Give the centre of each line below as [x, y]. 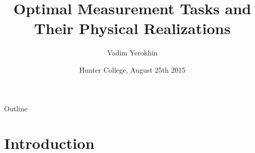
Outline [16, 108]
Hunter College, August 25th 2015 [132, 69]
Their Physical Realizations [132, 28]
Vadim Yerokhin [132, 53]
